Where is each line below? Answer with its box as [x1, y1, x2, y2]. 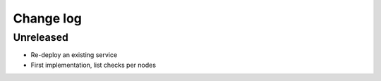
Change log [13, 11, 83, 26]
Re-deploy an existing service [30, 51, 118, 59]
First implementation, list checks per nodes [30, 61, 157, 69]
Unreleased [13, 31, 68, 44]
